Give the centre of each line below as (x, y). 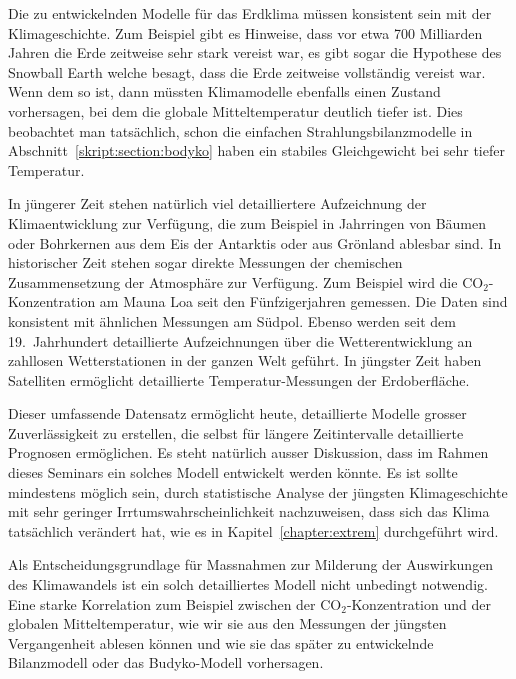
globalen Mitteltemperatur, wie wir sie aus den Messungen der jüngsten (227, 623)
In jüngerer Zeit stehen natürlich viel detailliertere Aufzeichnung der (217, 203)
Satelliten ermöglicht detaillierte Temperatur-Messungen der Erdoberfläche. (239, 379)
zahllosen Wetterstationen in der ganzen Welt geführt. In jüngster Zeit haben (245, 360)
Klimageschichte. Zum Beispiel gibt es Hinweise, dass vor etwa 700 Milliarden (245, 32)
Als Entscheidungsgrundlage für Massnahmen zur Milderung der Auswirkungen (251, 564)
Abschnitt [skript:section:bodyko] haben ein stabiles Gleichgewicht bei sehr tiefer (256, 150)
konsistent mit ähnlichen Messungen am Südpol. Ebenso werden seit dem (232, 320)
